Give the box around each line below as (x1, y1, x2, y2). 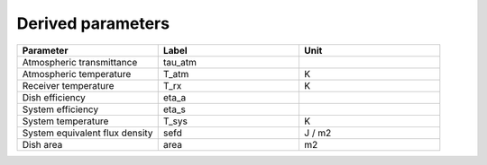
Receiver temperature (22, 79, 115, 91)
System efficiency (22, 103, 99, 116)
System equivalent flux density (22, 126, 153, 139)
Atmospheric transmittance (22, 56, 138, 68)
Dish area (22, 138, 63, 151)
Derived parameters (16, 13, 170, 33)
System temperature (22, 115, 109, 127)
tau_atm (162, 56, 198, 68)
